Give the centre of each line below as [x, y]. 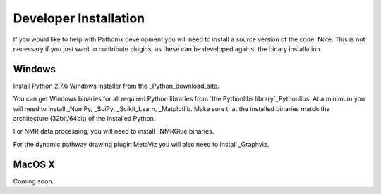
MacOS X [34, 164]
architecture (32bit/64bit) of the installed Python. [84, 119]
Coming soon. [34, 181]
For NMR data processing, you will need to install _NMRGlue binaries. [114, 131]
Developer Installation [79, 18]
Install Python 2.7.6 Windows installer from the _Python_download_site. [116, 86]
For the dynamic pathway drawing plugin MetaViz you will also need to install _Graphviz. [141, 144]
